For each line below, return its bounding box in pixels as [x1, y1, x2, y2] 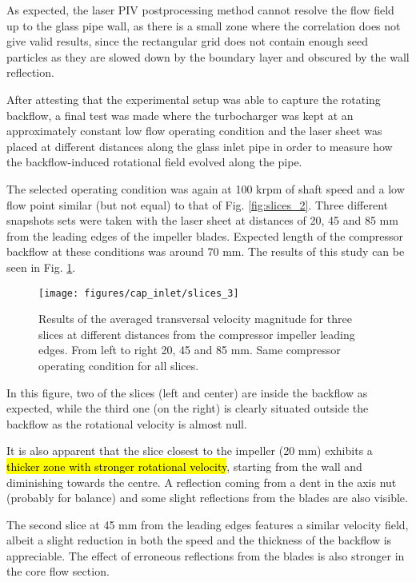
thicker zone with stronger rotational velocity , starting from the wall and [6, 457, 362, 474]
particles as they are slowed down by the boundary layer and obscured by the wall [6, 48, 410, 65]
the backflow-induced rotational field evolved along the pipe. [6, 153, 302, 170]
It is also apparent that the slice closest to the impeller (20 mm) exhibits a [6, 442, 373, 459]
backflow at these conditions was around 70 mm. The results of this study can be [6, 243, 405, 260]
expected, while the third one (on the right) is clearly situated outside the [6, 400, 369, 417]
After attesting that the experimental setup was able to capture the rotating [6, 90, 381, 107]
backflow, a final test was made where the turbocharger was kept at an [6, 106, 354, 123]
